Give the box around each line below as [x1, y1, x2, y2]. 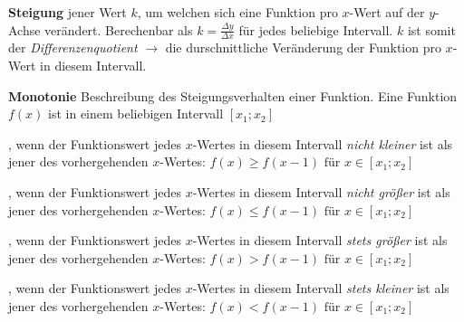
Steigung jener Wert [8, 3, 127, 21]
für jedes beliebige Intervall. [238, 20, 393, 39]
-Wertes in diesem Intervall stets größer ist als [192, 231, 448, 250]
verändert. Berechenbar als [44, 20, 193, 39]
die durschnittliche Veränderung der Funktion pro [165, 38, 441, 57]
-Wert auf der [349, 3, 425, 21]
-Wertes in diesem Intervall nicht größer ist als [192, 182, 450, 201]
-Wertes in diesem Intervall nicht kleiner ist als [192, 134, 453, 153]
